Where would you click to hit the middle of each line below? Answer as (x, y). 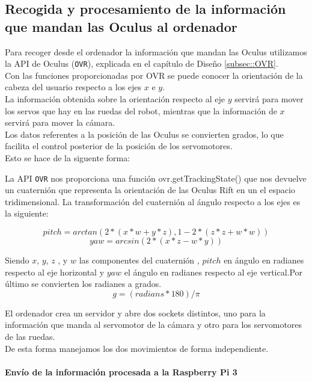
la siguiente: (27, 213)
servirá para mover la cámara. (60, 122)
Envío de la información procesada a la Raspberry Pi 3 (121, 371)
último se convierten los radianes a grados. (83, 284)
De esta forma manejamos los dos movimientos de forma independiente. (137, 348)
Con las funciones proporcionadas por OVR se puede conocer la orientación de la (154, 75)
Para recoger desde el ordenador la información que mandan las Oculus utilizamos (156, 51)
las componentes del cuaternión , (139, 260)
